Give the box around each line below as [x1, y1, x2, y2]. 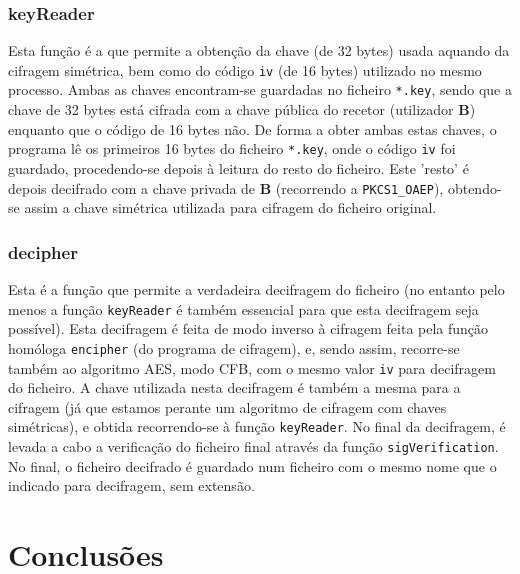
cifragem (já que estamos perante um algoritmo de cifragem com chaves [8, 396, 447, 417]
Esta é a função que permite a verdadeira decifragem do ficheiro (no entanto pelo [8, 279, 505, 300]
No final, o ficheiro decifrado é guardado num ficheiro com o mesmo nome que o [8, 455, 497, 476]
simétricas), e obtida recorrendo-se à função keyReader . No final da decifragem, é [8, 416, 506, 437]
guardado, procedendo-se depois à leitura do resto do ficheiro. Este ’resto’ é [8, 157, 469, 178]
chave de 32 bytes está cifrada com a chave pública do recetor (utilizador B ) [8, 99, 476, 120]
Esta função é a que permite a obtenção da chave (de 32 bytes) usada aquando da [8, 40, 510, 61]
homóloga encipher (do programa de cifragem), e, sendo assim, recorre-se [8, 337, 460, 358]
